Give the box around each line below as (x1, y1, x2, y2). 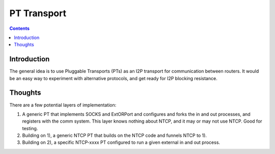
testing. (22, 125, 38, 131)
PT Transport (9, 8, 66, 19)
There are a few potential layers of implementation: (9, 102, 117, 108)
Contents (9, 25, 30, 31)
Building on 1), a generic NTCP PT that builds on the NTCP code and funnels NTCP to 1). (22, 132, 207, 139)
